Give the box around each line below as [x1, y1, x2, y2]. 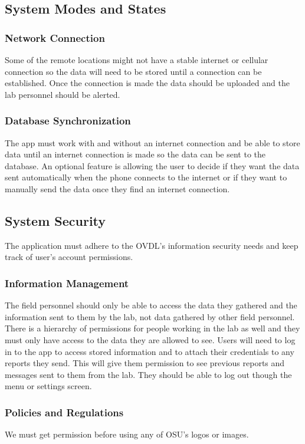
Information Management [5, 275, 129, 290]
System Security [5, 211, 106, 229]
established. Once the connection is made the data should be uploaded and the [5, 77, 290, 89]
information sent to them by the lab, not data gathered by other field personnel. [5, 310, 295, 323]
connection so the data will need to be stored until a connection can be [5, 65, 262, 77]
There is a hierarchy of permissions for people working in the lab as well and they [5, 322, 300, 334]
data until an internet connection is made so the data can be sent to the [5, 148, 266, 160]
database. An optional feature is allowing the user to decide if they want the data [5, 159, 300, 172]
